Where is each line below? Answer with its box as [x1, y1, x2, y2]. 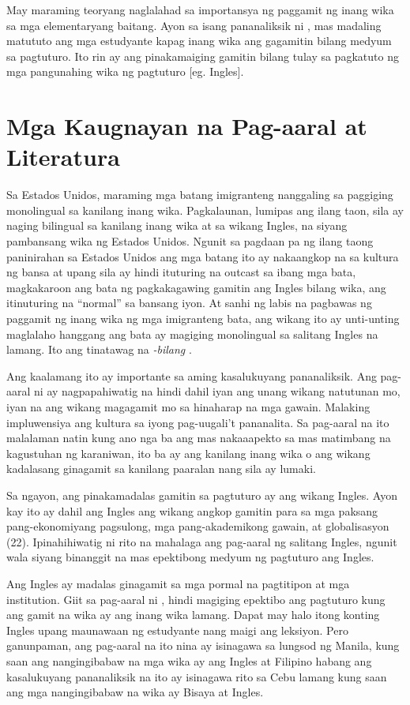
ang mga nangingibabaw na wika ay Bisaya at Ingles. [6, 684, 264, 700]
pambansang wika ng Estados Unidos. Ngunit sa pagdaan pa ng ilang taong [6, 233, 374, 249]
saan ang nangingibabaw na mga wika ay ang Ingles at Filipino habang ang [6, 652, 372, 669]
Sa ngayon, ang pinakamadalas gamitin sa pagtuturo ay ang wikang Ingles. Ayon [6, 486, 397, 503]
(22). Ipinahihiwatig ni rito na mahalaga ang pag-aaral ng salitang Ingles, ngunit [6, 533, 397, 549]
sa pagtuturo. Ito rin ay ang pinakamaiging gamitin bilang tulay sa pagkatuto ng [6, 47, 399, 64]
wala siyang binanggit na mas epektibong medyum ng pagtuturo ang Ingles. [6, 549, 374, 565]
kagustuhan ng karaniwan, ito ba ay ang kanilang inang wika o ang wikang [6, 444, 371, 461]
